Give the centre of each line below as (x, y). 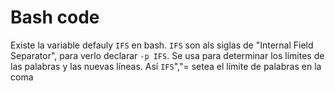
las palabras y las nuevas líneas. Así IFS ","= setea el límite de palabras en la (166, 66)
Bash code (55, 17)
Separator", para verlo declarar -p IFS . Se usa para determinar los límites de (167, 55)
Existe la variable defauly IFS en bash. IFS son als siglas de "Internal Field (162, 45)
